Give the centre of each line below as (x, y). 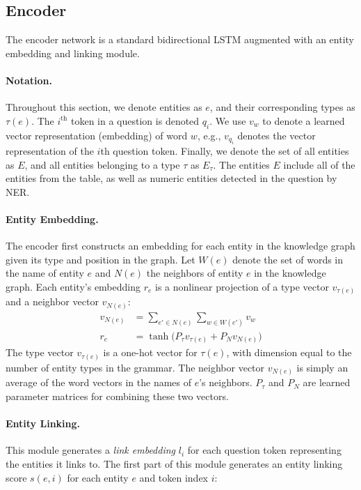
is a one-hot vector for (150, 352)
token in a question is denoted (135, 120)
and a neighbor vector (52, 301)
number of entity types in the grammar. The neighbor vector (135, 367)
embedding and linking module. (73, 53)
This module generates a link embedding (91, 450)
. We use (228, 120)
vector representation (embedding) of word (97, 135)
